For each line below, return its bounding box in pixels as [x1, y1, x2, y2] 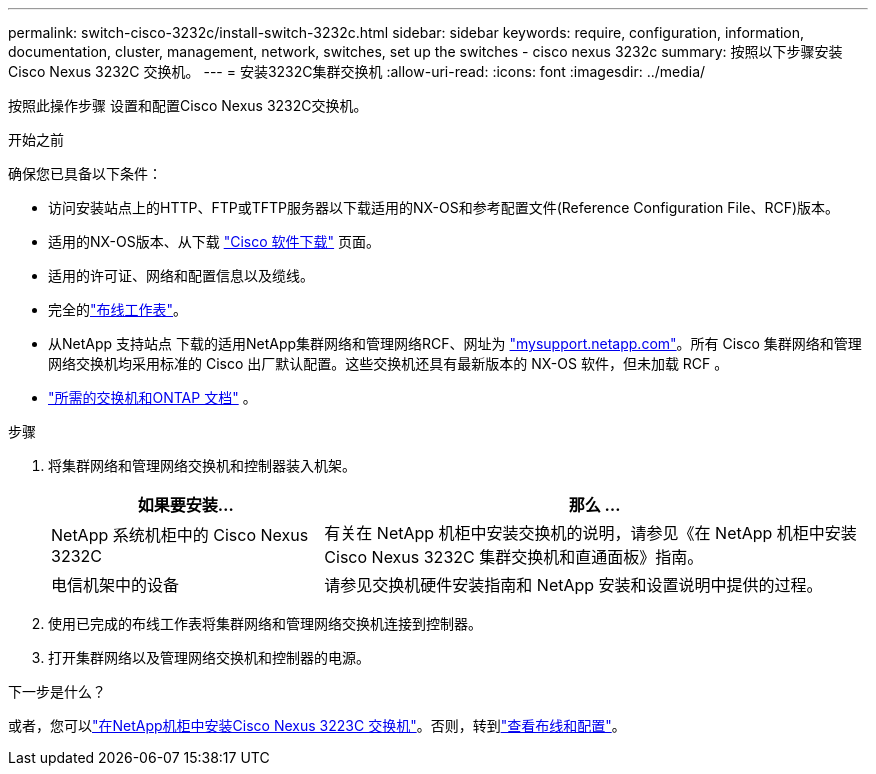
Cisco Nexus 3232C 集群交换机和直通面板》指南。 [324, 547, 704, 567]
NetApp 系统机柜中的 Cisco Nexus [51, 525, 309, 545]
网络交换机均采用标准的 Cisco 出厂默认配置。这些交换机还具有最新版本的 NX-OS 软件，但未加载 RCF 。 [48, 355, 729, 372]
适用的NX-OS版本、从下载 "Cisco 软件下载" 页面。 [48, 233, 381, 250]
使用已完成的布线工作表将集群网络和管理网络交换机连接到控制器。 [48, 615, 482, 632]
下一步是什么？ [8, 683, 106, 700]
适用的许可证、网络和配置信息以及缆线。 [48, 267, 314, 284]
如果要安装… [137, 495, 234, 515]
